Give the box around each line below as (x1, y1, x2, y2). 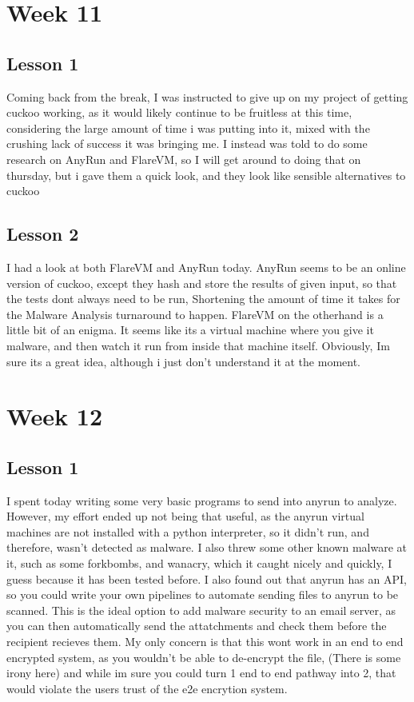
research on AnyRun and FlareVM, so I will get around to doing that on (6, 150, 361, 167)
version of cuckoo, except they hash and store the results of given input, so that (6, 274, 397, 291)
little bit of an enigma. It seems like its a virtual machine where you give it (6, 321, 374, 338)
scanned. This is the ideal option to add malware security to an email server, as (6, 601, 396, 618)
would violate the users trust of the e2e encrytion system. (6, 680, 288, 696)
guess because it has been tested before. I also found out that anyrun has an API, (6, 570, 407, 587)
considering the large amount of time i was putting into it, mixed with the (6, 119, 370, 136)
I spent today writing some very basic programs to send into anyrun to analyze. (6, 492, 397, 509)
